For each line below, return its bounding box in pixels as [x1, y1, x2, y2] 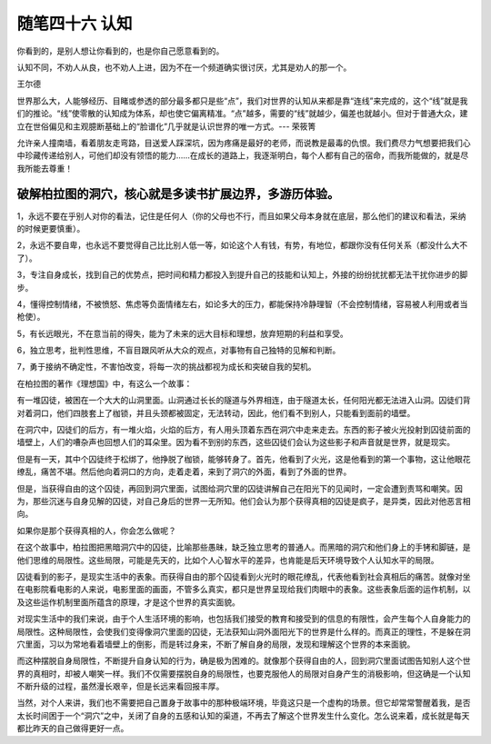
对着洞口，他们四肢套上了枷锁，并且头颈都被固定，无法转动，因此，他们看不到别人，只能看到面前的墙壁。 [16, 407, 416, 418]
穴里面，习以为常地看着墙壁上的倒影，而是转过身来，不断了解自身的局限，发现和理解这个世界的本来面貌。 [16, 639, 416, 650]
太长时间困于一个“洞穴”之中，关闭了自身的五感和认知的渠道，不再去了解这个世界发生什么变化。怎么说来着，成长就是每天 [16, 709, 470, 721]
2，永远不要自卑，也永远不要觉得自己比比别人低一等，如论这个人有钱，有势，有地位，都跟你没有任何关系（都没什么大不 [16, 240, 468, 251]
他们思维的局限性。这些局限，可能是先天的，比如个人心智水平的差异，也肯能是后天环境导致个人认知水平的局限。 [16, 554, 439, 565]
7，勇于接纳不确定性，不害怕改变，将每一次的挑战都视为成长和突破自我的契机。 [16, 362, 316, 372]
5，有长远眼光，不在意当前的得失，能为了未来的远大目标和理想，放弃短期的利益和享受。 [16, 328, 349, 339]
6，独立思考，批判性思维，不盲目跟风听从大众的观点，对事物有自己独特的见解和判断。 [16, 345, 341, 356]
